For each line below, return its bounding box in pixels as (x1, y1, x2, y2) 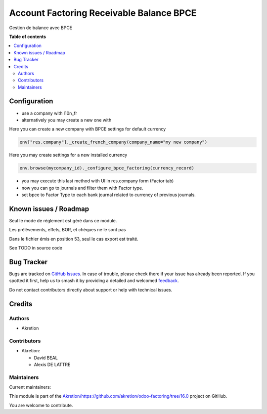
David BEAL (34, 355, 58, 361)
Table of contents (9, 34, 46, 40)
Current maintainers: (9, 384, 51, 390)
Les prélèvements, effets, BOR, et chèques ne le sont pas (9, 227, 126, 233)
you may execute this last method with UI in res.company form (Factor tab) (21, 178, 174, 184)
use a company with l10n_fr (21, 110, 78, 116)
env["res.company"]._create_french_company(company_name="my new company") (19, 139, 208, 145)
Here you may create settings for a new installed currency (9, 152, 128, 158)
